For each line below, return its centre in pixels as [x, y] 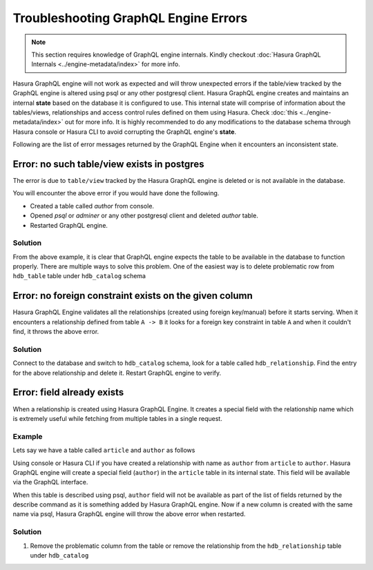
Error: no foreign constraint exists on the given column [133, 296]
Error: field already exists [68, 392]
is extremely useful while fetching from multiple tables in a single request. [117, 418]
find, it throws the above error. [56, 332]
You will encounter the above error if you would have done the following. [116, 193]
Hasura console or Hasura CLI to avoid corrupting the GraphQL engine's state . [125, 132]
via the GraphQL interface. [50, 482]
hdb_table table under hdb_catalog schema [79, 276]
